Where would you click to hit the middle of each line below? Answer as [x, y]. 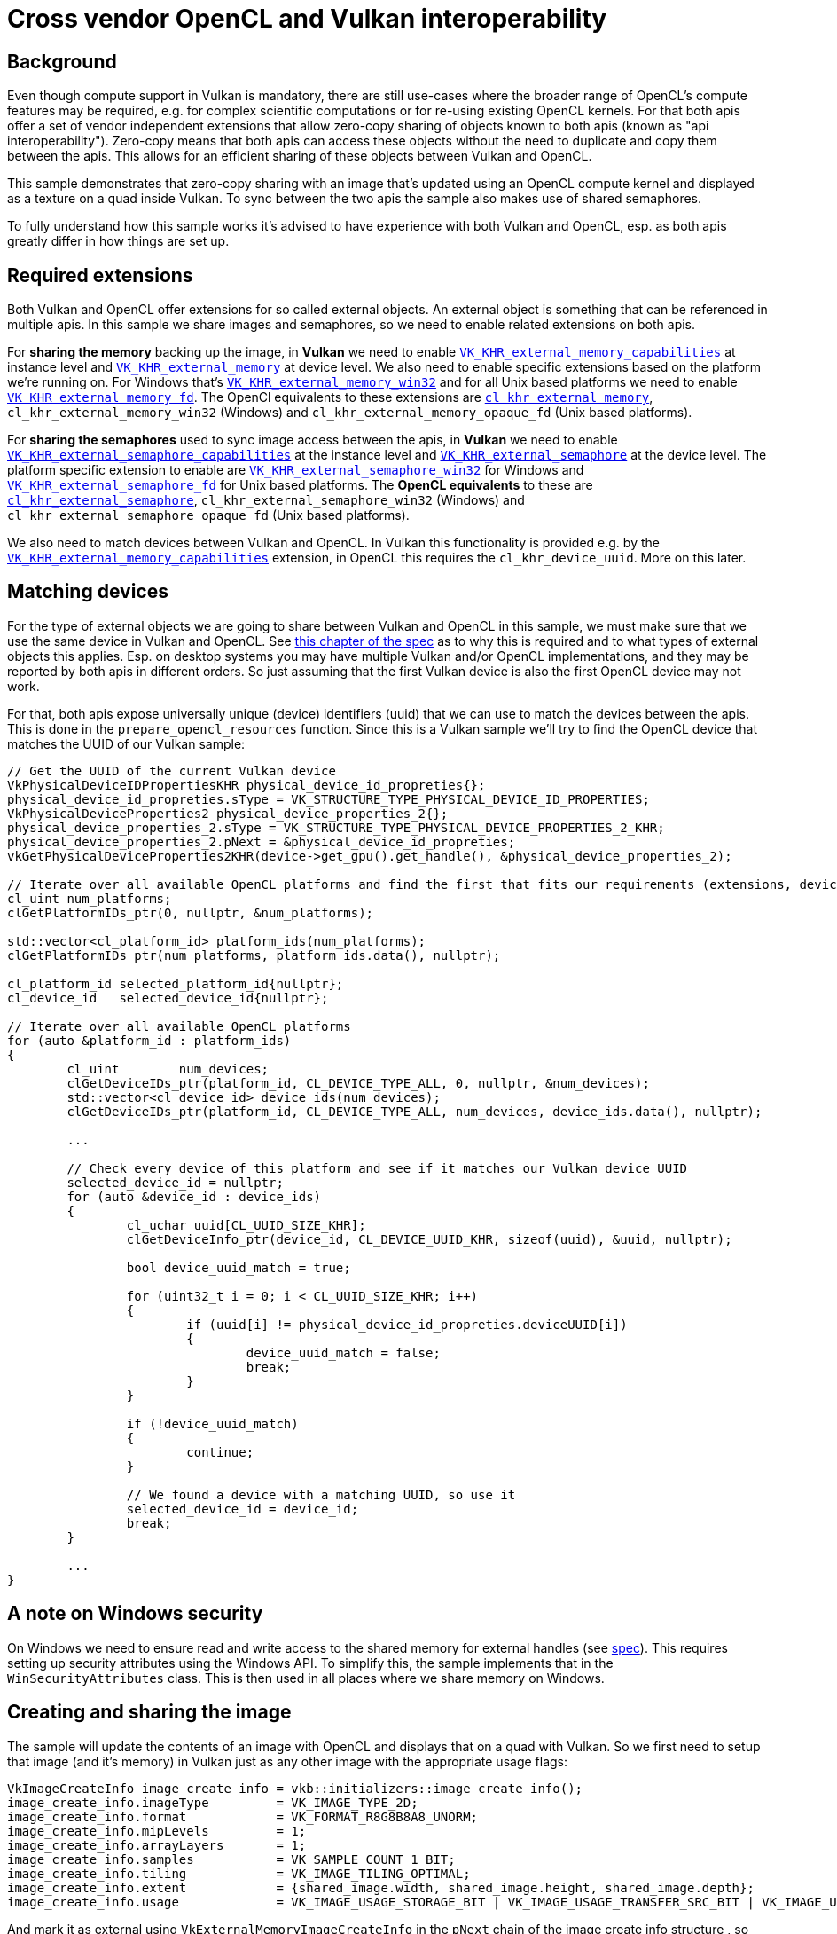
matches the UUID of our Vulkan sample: [126, 743]
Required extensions [100, 275]
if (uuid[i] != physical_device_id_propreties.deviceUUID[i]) [407, 1324]
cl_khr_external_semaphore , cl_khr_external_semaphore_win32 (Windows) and [266, 500]
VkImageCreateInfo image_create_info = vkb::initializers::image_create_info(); [295, 1788]
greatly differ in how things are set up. [118, 241]
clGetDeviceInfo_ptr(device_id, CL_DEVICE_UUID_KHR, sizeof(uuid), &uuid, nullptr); [429, 1239]
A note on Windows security [135, 1614]
